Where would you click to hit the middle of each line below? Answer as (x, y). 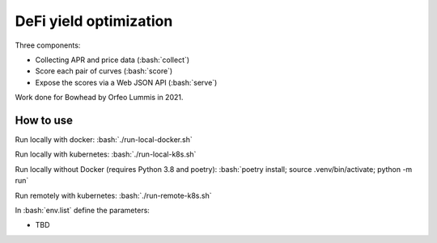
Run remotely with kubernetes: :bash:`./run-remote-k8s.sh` (113, 195)
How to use (44, 120)
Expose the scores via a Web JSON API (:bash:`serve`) (126, 82)
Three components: (48, 45)
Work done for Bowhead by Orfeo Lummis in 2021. (99, 98)
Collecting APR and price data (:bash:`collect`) (112, 60)
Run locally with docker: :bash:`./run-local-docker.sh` (104, 140)
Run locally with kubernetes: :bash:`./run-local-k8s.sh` (106, 154)
